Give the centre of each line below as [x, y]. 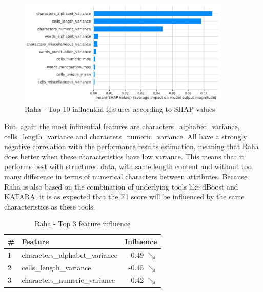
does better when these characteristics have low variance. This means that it [124, 156]
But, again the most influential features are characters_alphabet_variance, [122, 126]
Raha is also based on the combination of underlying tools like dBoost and [121, 186]
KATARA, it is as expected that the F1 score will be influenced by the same [124, 196]
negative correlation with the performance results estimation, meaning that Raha [131, 146]
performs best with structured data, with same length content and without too [128, 166]
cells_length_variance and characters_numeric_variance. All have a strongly [126, 136]
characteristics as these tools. [50, 206]
